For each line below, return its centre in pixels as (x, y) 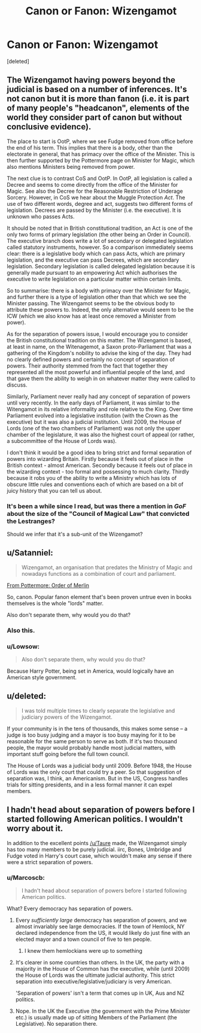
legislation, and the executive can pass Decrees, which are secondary (93, 260)
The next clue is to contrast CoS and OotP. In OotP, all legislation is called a (100, 178)
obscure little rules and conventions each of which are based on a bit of (95, 484)
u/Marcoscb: (26, 877)
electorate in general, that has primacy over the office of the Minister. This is (101, 154)
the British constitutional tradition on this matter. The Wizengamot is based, (99, 340)
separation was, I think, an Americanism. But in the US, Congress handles (97, 778)
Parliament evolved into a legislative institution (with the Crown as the (92, 415)
